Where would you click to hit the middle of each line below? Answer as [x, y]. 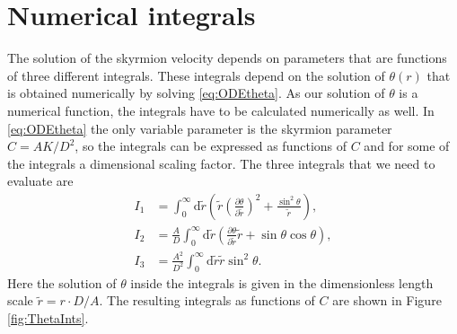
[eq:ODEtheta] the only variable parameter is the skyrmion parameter [200, 128]
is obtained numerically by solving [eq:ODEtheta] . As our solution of [196, 93]
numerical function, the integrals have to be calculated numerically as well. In [221, 110]
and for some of [407, 146]
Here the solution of [62, 282]
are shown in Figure [387, 300]
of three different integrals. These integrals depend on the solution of [196, 75]
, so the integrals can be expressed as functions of [211, 146]
